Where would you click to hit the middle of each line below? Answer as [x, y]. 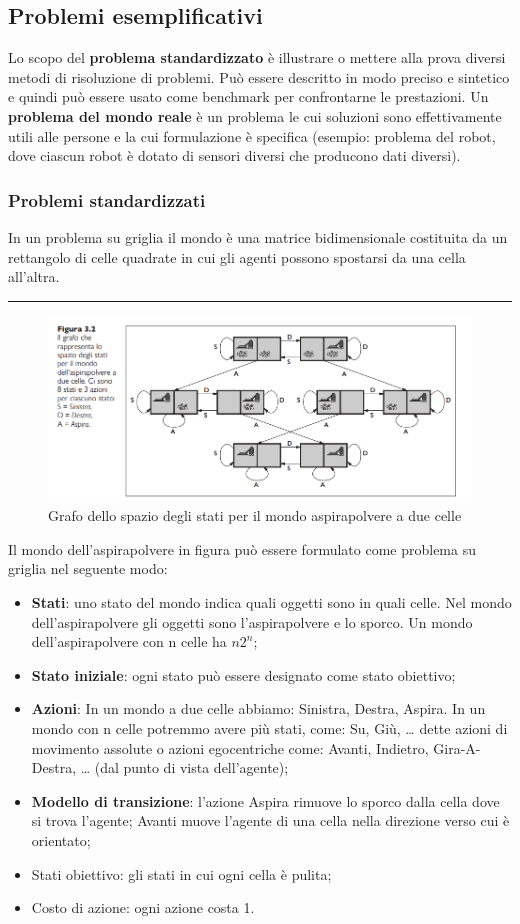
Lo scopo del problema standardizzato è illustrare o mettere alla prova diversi [257, 57]
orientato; [61, 839]
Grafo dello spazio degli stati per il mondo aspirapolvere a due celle [255, 515]
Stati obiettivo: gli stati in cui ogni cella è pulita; [181, 873]
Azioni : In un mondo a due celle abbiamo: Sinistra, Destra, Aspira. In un [258, 708]
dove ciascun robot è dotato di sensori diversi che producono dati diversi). [234, 155]
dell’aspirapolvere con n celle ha [129, 641]
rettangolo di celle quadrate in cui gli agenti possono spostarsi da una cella [237, 256]
